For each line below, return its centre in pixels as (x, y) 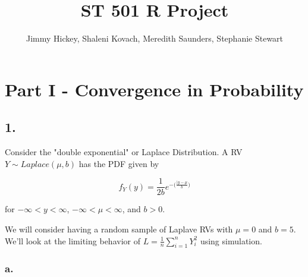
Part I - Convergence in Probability (154, 89)
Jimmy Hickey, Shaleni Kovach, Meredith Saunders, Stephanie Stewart (155, 38)
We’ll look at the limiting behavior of (73, 240)
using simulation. (231, 240)
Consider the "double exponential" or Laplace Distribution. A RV (124, 152)
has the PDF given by (119, 163)
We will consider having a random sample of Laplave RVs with (119, 229)
